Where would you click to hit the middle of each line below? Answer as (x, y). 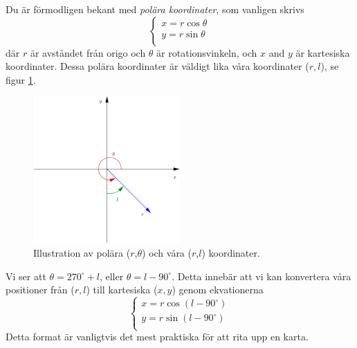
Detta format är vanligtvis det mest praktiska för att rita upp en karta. (157, 337)
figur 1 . (21, 79)
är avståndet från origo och (88, 52)
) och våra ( (167, 252)
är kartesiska (323, 52)
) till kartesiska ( (122, 290)
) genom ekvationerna (218, 290)
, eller (111, 276)
